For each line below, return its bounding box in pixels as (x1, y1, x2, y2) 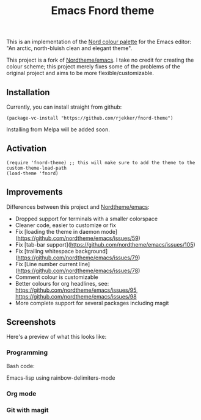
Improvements (6, 187, 63, 197)
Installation (6, 87, 50, 98)
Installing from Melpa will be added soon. (6, 126, 110, 133)
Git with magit (6, 405, 49, 414)
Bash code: (6, 362, 35, 369)
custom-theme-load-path (6, 165, 67, 171)
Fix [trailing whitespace (15, 247, 75, 255)
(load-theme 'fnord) (6, 170, 59, 176)
